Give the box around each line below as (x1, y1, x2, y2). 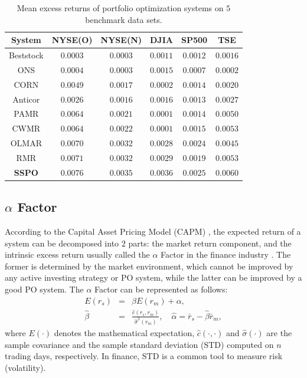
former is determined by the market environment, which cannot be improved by (5, 259, 293, 272)
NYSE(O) (51, 34, 93, 46)
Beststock (9, 49, 44, 61)
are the (266, 327, 292, 339)
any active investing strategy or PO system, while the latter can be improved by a (5, 271, 302, 284)
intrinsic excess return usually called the (5, 248, 150, 261)
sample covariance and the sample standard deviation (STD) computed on (5, 338, 274, 350)
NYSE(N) (100, 34, 142, 46)
